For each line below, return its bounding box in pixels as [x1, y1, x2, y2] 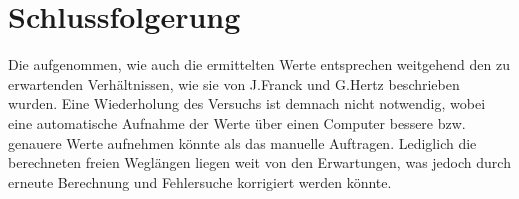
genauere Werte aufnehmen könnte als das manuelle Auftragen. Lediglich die [8, 132, 477, 153]
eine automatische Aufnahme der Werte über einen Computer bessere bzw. [8, 112, 466, 133]
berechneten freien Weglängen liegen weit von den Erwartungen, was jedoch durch [8, 152, 511, 173]
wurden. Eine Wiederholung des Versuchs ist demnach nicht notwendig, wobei [8, 93, 486, 114]
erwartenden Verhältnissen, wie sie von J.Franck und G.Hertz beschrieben [8, 73, 460, 94]
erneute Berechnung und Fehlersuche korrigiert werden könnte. [8, 171, 392, 192]
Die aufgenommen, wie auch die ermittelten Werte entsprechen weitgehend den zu [8, 54, 511, 75]
